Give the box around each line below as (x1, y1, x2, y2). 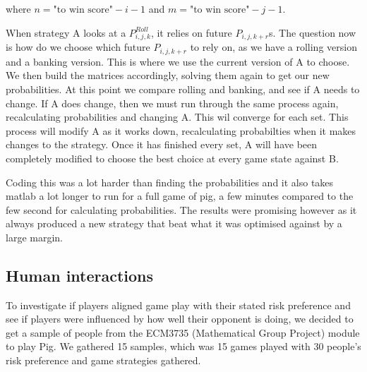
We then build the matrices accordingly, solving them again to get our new (6, 68, 330, 83)
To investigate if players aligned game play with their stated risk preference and (6, 297, 351, 312)
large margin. (6, 229, 63, 244)
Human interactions (6, 264, 154, 286)
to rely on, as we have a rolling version (190, 40, 357, 54)
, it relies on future (150, 25, 232, 40)
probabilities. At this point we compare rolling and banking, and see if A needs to (6, 81, 360, 96)
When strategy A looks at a (6, 25, 126, 40)
